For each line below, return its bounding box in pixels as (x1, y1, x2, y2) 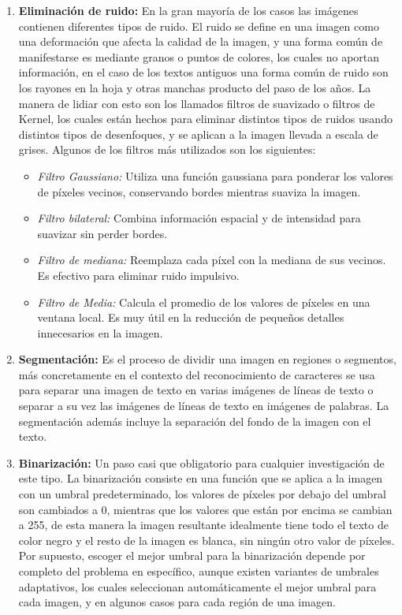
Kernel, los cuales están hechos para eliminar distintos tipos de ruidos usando (18, 110, 393, 127)
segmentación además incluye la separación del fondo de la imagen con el (18, 412, 371, 429)
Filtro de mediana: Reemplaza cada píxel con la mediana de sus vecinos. (37, 252, 386, 268)
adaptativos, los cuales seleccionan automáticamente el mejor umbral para (18, 578, 377, 594)
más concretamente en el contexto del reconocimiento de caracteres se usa (18, 366, 375, 382)
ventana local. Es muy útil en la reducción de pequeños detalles (37, 309, 344, 326)
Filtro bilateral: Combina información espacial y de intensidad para (37, 210, 361, 226)
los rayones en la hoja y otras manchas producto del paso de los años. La (18, 79, 371, 95)
